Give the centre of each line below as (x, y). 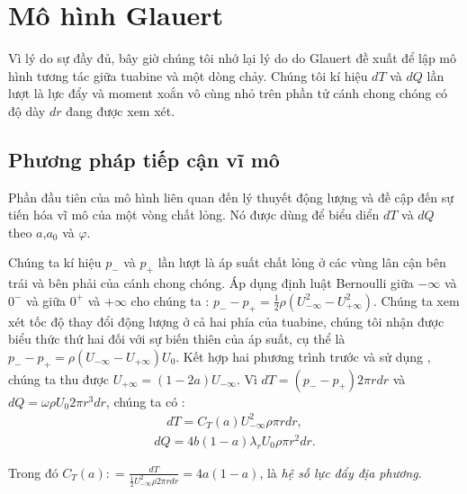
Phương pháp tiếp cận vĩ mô (144, 159)
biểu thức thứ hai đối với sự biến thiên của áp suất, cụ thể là (177, 339)
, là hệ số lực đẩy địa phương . (341, 472)
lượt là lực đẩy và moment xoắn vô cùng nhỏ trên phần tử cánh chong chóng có (228, 93)
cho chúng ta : (170, 300)
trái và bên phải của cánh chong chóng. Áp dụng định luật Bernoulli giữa (211, 283)
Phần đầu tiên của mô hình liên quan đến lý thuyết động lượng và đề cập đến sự (231, 197)
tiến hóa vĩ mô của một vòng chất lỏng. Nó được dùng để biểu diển (194, 215)
